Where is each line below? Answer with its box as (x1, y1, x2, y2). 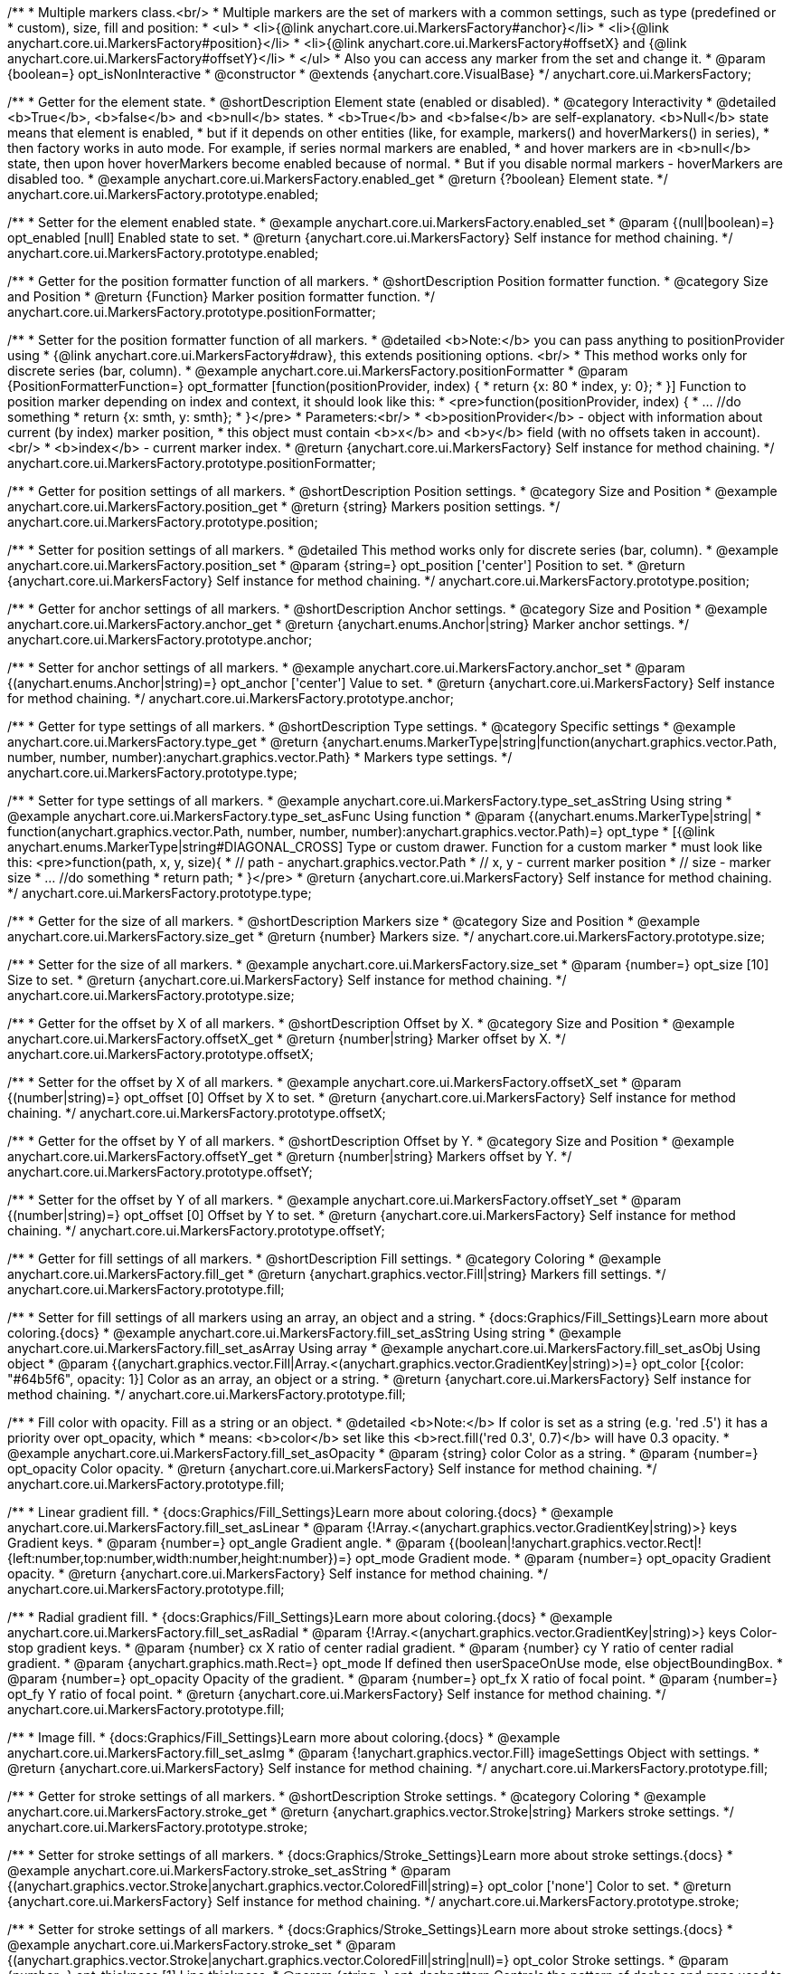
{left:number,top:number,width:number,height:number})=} (7, 1550, 353, 1566)
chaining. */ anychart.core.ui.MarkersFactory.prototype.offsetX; (7, 1105, 386, 1121)
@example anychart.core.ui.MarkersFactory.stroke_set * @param (7, 1937, 396, 1952)
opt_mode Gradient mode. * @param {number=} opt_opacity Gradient (355, 1550, 771, 1566)
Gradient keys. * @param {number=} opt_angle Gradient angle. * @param (7, 1535, 446, 1550)
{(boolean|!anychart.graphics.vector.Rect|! (448, 1535, 702, 1550)
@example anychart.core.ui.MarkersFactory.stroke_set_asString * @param (7, 1863, 451, 1878)
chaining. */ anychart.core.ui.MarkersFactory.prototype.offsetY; (7, 1223, 385, 1238)
